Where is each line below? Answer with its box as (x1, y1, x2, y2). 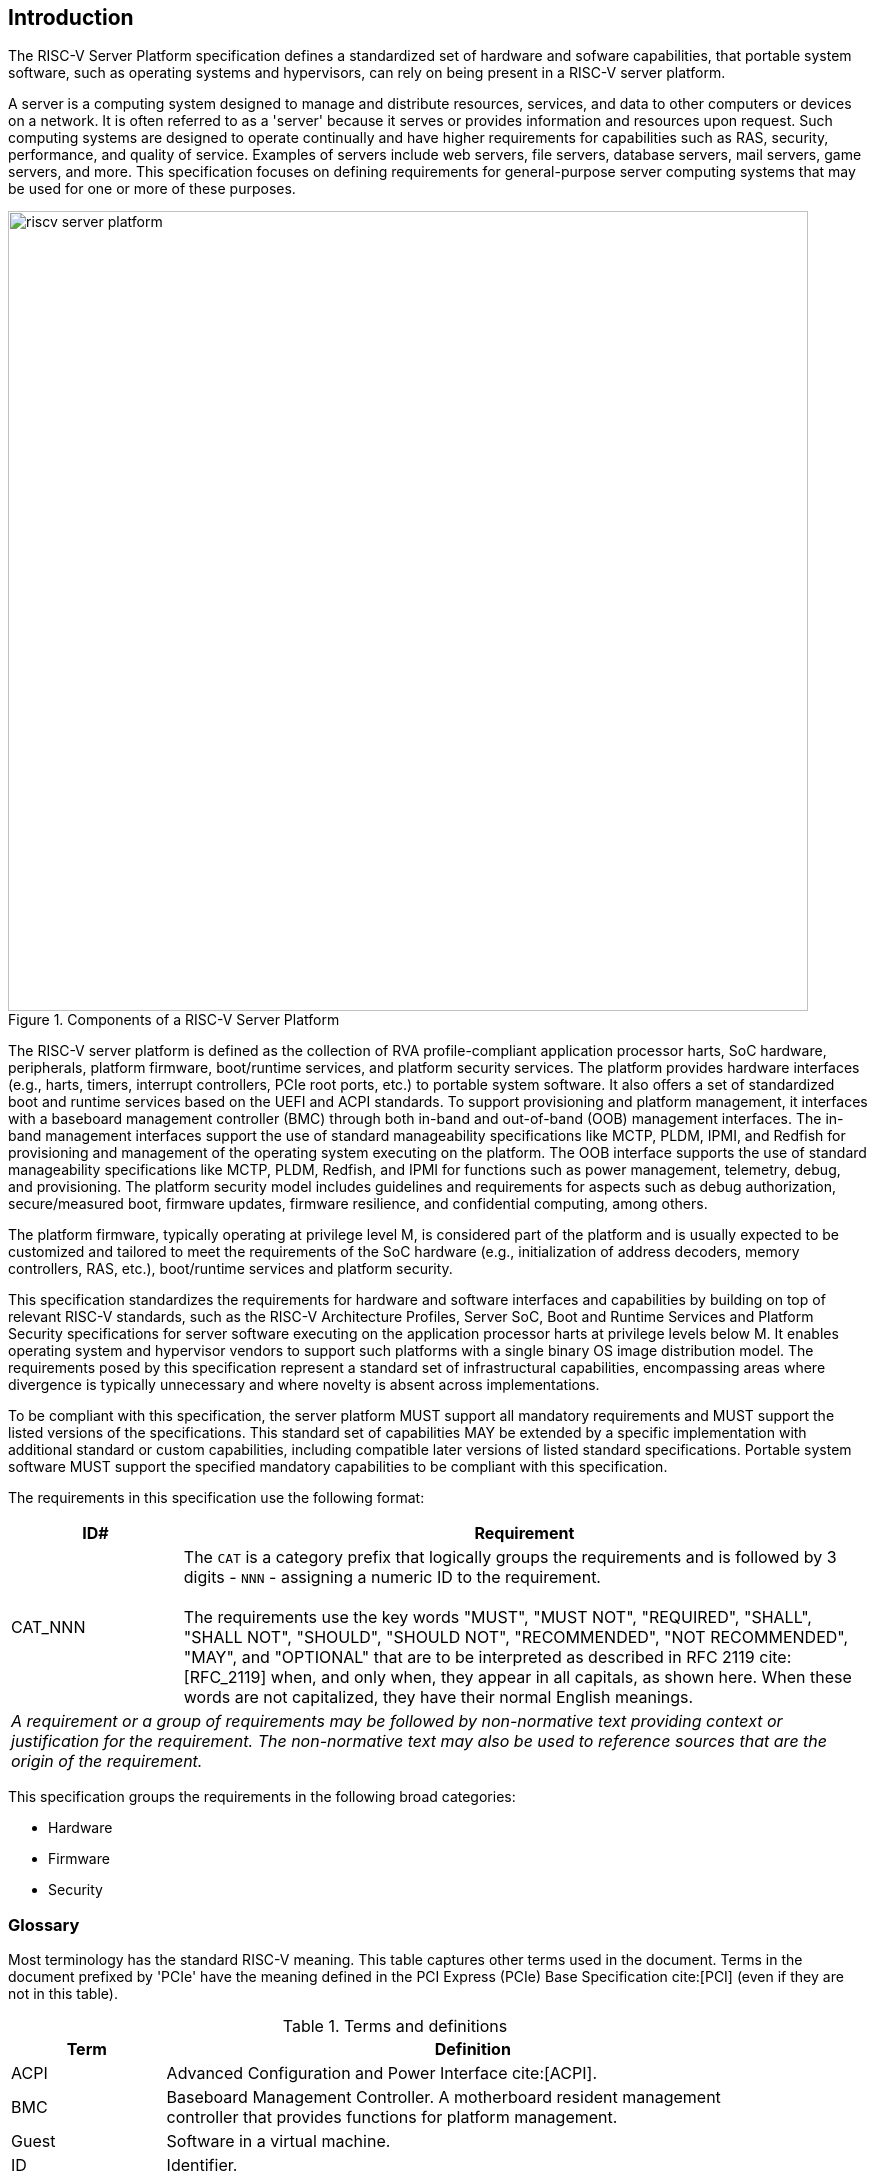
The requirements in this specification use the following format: (8, 1489, 425, 1507)
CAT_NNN (11, 1617, 86, 1638)
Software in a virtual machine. (166, 2131, 391, 2152)
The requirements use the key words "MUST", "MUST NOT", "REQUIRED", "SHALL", (183, 1607, 812, 1628)
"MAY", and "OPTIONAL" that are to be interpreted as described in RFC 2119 (183, 1647, 755, 1668)
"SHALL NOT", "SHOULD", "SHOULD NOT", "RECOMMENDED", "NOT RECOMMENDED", (183, 1627, 849, 1648)
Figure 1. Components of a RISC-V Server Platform (8, 1011, 340, 1029)
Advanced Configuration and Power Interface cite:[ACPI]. (166, 2063, 597, 2084)
